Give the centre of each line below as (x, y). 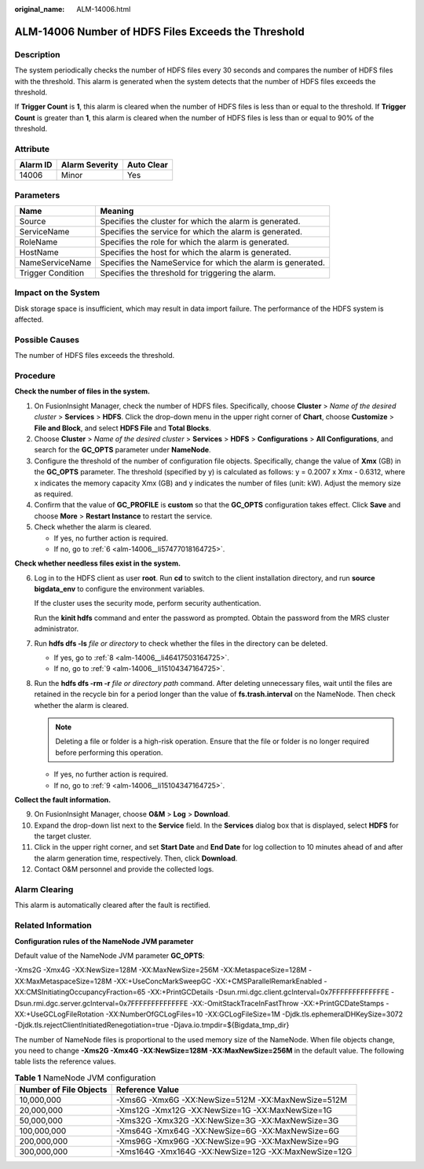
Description (37, 54)
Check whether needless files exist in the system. (97, 563)
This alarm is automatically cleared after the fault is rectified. (113, 905)
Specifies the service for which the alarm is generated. (201, 232)
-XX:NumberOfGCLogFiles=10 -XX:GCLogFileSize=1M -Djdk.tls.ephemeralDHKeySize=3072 (254, 1014)
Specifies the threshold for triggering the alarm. (188, 273)
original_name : (40, 9)
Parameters (37, 195)
